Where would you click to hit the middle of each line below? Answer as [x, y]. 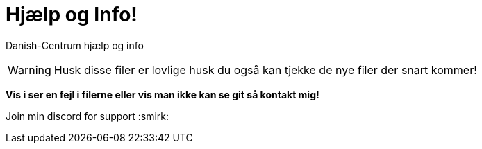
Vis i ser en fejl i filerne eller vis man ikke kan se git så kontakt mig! [163, 94]
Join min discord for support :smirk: [88, 116]
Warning [30, 70]
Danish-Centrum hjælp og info [75, 45]
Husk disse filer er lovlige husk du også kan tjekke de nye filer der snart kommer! [265, 70]
